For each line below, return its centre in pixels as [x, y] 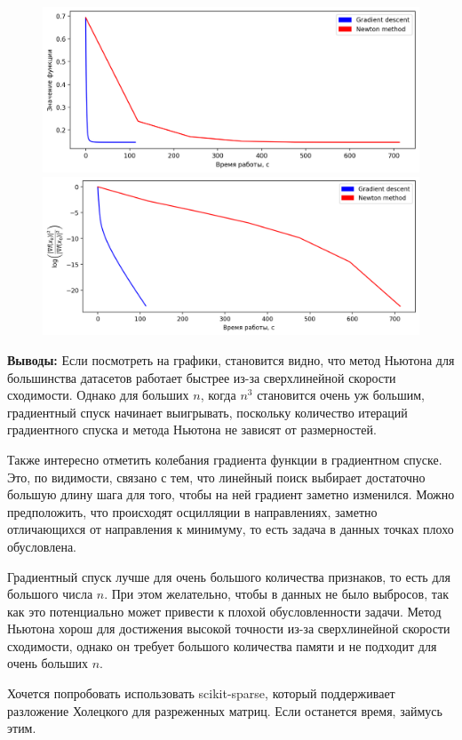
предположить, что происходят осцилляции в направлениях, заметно [192, 511]
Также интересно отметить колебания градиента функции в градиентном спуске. [225, 459]
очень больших [48, 663]
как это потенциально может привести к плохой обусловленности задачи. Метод [224, 611]
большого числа [50, 594]
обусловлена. [42, 546]
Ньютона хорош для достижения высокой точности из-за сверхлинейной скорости [229, 629]
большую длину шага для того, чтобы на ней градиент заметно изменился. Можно [231, 494]
